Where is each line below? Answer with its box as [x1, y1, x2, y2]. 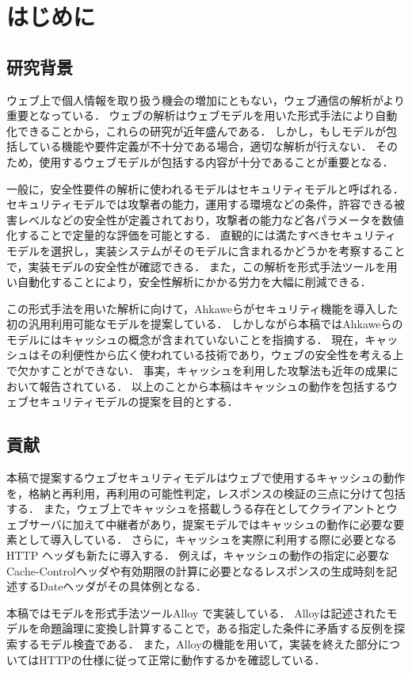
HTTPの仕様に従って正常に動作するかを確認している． [39, 651, 326, 667]
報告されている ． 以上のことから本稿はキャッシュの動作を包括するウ [39, 377, 398, 394]
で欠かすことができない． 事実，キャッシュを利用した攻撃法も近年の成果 [6, 362, 387, 379]
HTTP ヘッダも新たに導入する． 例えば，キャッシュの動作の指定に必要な [6, 547, 390, 564]
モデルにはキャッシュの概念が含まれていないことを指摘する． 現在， [6, 331, 365, 347]
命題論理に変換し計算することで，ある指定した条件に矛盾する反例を [39, 620, 395, 637]
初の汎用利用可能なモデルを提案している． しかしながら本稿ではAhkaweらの [6, 315, 403, 332]
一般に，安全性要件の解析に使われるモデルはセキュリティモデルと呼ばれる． [6, 180, 404, 197]
